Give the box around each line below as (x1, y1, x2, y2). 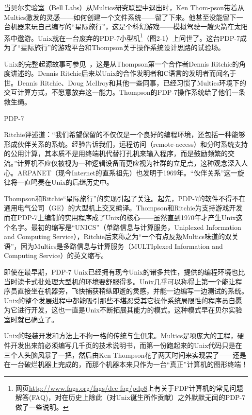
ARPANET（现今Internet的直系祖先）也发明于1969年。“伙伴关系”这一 (17, 167, 238, 177)
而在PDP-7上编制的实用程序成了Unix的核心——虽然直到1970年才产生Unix (4, 212, 236, 222)
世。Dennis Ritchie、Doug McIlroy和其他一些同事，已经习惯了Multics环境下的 (4, 77, 247, 87)
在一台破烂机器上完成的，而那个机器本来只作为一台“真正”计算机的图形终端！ (4, 359, 248, 369)
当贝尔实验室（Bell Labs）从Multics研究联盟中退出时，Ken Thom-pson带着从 (4, 2, 245, 12)
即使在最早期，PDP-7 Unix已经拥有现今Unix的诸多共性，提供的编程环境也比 (4, 266, 245, 277)
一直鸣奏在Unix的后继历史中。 (17, 177, 113, 187)
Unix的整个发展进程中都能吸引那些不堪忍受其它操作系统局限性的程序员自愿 (4, 295, 242, 305)
